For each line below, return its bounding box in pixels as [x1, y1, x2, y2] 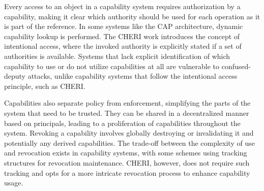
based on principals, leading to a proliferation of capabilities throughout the [4, 117, 241, 128]
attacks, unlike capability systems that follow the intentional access [27, 71, 238, 81]
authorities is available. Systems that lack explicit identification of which [4, 50, 230, 61]
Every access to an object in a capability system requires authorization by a [4, 1, 241, 11]
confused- [221, 60, 251, 71]
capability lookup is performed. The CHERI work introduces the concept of [4, 30, 240, 41]
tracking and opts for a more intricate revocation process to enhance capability [4, 167, 250, 178]
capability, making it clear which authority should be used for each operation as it [4, 11, 260, 21]
